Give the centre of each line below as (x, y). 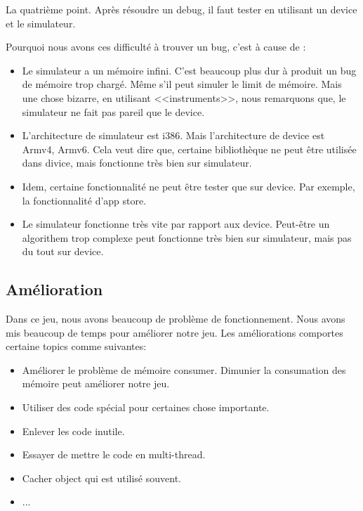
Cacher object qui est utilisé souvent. (101, 478)
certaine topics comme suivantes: (76, 346)
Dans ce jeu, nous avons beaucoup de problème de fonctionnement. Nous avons (176, 319)
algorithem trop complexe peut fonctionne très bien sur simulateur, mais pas (187, 237)
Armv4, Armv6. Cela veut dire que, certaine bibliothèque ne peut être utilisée (189, 149)
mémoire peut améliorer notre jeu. (96, 383)
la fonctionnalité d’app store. (84, 200)
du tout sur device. (63, 251)
